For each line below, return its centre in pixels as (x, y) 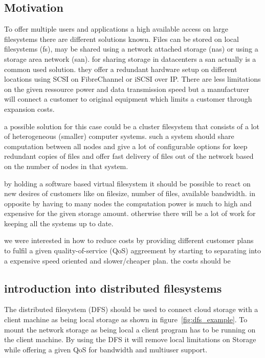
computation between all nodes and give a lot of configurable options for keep (126, 146)
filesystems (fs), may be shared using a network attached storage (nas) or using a (131, 49)
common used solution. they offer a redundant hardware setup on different (121, 69)
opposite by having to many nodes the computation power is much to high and (128, 203)
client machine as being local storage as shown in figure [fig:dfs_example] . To (126, 319)
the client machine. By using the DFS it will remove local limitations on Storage (130, 339)
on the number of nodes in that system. (66, 166)
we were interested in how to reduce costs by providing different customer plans (129, 240)
